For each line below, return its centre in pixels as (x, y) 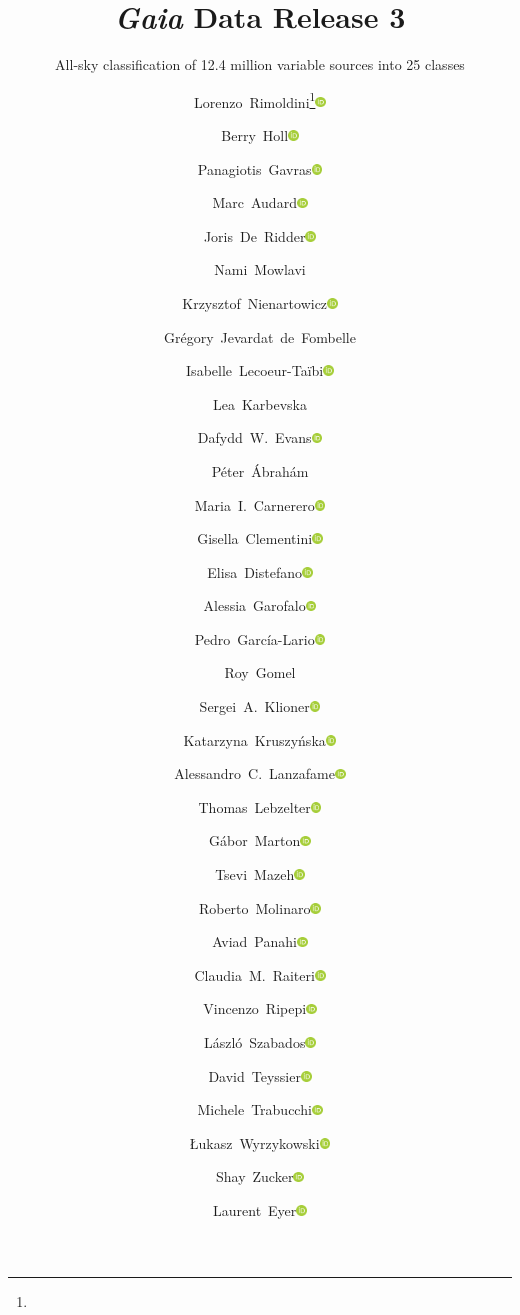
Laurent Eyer (255, 1209)
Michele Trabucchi (254, 1109)
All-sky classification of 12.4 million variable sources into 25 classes (260, 64)
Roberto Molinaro (254, 907)
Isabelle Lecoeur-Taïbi (255, 370)
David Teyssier (254, 1075)
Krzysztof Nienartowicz (255, 302)
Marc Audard (254, 202)
